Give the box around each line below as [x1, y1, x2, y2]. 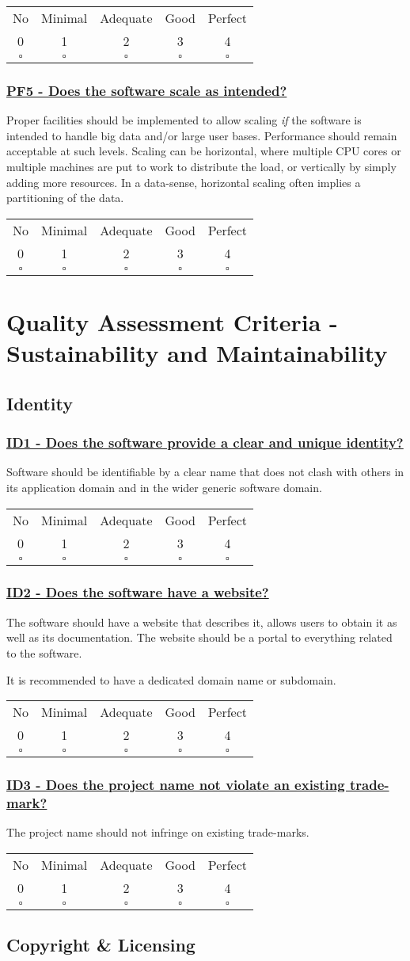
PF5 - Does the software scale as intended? [6, 80, 287, 100]
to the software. [6, 644, 82, 661]
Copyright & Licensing [6, 932, 196, 957]
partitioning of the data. [6, 189, 124, 206]
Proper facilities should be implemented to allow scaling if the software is [6, 112, 362, 128]
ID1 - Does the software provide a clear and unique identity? [6, 433, 404, 452]
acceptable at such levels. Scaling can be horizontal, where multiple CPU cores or [6, 143, 401, 159]
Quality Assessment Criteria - [6, 305, 338, 337]
